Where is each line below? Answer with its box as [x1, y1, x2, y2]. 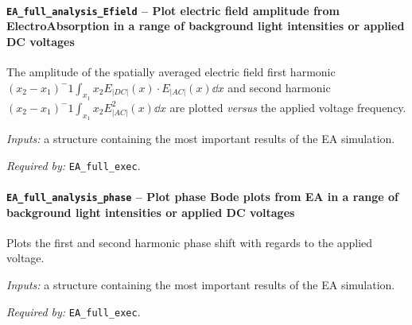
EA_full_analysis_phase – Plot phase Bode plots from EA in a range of [6, 188, 398, 204]
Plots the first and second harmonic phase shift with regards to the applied [6, 234, 373, 250]
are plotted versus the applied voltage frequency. [169, 99, 406, 115]
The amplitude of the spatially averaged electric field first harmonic [6, 64, 336, 80]
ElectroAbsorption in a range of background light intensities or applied [6, 17, 405, 34]
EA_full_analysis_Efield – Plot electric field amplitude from [6, 2, 340, 18]
